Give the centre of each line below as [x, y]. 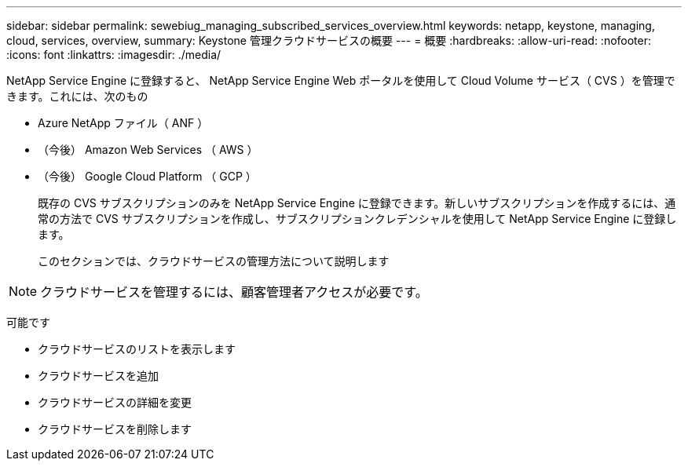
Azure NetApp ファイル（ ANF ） [123, 123]
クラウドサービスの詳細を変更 [115, 402]
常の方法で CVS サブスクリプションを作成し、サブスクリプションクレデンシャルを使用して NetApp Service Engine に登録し [357, 219]
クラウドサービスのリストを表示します [137, 349]
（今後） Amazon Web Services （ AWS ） [148, 150]
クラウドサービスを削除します [115, 429]
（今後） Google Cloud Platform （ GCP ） [147, 176]
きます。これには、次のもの [77, 96]
